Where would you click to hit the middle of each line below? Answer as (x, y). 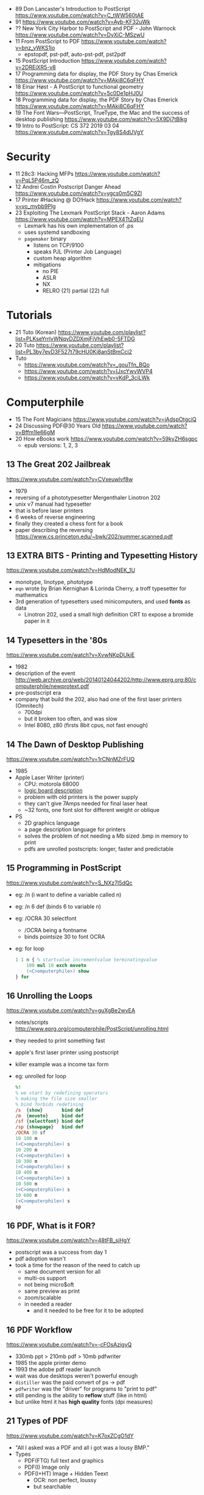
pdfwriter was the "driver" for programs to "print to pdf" (86, 1389)
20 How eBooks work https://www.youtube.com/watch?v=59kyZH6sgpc (106, 439)
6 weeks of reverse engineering (55, 517)
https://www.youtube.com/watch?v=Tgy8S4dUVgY (79, 132)
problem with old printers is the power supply (81, 797)
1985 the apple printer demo (51, 1363)
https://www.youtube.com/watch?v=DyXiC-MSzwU (80, 35)
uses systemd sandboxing (57, 232)
